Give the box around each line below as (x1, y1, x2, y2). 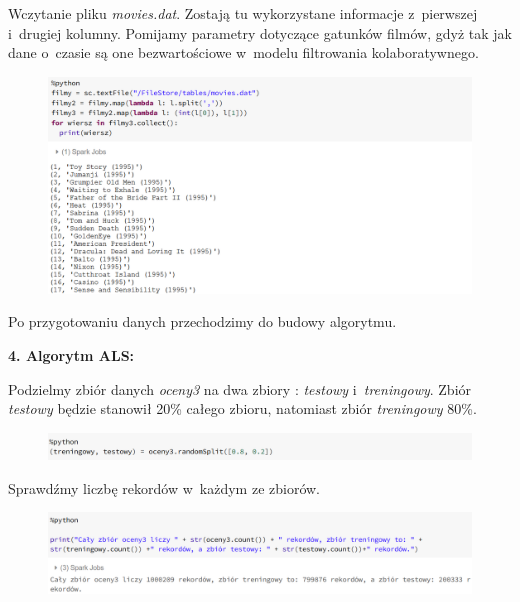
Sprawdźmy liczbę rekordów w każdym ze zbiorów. (8, 477, 321, 498)
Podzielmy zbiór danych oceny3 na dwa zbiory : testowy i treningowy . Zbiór (8, 378, 472, 399)
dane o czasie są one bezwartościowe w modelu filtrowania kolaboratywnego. (8, 42, 479, 63)
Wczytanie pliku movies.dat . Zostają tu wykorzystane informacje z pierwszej (8, 3, 478, 23)
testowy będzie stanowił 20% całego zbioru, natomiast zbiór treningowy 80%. (8, 398, 477, 419)
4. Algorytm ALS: (8, 344, 135, 365)
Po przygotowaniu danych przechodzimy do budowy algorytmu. (8, 311, 397, 332)
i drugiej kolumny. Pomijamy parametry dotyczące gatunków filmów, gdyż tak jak (8, 22, 512, 43)
